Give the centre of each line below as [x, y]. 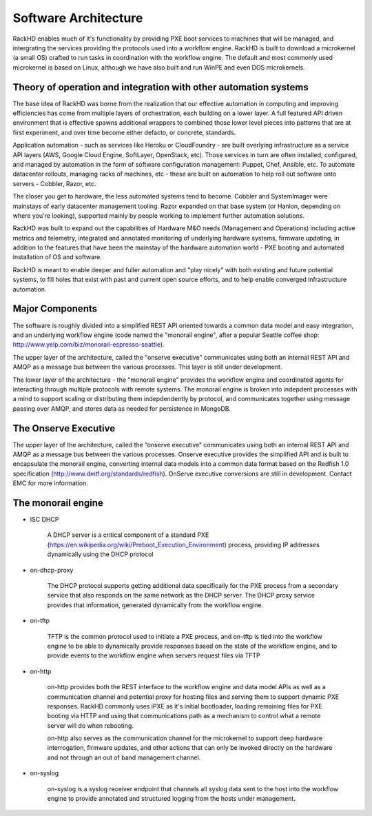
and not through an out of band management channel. [124, 757]
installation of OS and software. [58, 257]
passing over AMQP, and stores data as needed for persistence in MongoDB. [122, 408]
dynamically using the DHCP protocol [100, 554]
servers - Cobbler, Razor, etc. [54, 183]
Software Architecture [78, 18]
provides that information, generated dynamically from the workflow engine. [155, 605]
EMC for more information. [51, 483]
